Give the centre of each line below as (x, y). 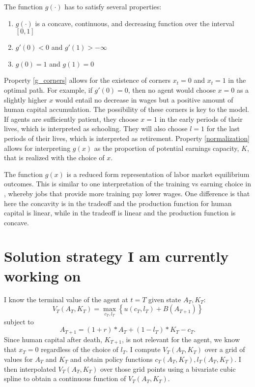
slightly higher (26, 99)
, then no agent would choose (172, 89)
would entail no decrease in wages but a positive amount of (144, 99)
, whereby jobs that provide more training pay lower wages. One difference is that (127, 193)
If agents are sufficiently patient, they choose (71, 119)
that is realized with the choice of (54, 158)
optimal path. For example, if (48, 89)
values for (18, 359)
